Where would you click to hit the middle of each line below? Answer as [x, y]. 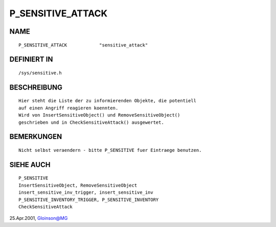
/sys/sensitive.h [40, 73]
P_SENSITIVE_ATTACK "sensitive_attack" [83, 45]
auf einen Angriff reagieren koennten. [68, 108]
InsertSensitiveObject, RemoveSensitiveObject [78, 185]
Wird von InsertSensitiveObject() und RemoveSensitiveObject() [99, 115]
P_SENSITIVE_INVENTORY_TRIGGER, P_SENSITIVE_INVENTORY [89, 200]
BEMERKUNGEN [36, 137]
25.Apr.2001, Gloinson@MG [39, 218]
